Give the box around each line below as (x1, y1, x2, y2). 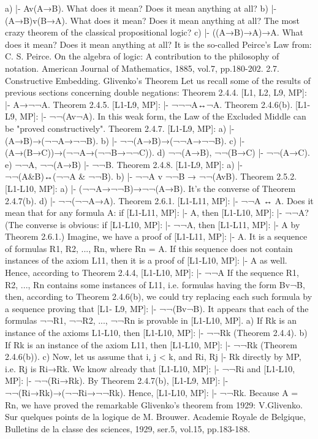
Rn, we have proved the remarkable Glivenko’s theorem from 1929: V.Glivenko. (5, 398, 303, 411)
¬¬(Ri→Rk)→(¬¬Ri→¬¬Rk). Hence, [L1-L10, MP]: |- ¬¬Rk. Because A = (5, 386, 298, 399)
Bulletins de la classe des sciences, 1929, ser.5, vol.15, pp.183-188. (5, 422, 251, 435)
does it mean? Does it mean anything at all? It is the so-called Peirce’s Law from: (5, 37, 312, 50)
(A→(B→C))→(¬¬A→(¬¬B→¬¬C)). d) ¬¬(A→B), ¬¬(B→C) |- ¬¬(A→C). (5, 146, 310, 159)
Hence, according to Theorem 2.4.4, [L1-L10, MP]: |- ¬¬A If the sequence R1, (5, 266, 300, 279)
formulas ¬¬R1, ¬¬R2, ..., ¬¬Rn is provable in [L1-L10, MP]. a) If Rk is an (5, 314, 297, 327)
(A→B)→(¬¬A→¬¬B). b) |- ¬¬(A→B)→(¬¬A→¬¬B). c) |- (5, 134, 245, 147)
